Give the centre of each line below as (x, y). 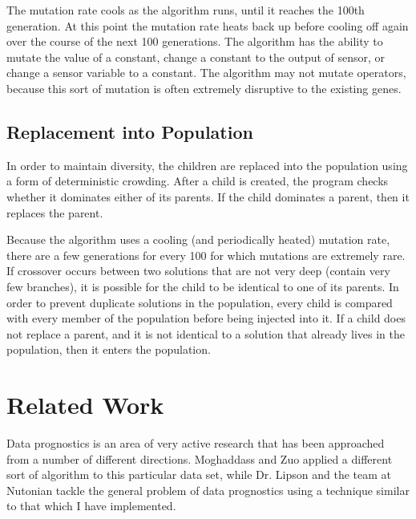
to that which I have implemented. (91, 506)
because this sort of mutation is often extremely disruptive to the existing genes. (204, 88)
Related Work (85, 405)
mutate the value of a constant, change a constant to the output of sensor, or (196, 57)
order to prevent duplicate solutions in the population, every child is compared (200, 302)
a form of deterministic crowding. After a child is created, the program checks (198, 181)
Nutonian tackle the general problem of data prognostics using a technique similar (208, 490)
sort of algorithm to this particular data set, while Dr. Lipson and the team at (199, 474)
